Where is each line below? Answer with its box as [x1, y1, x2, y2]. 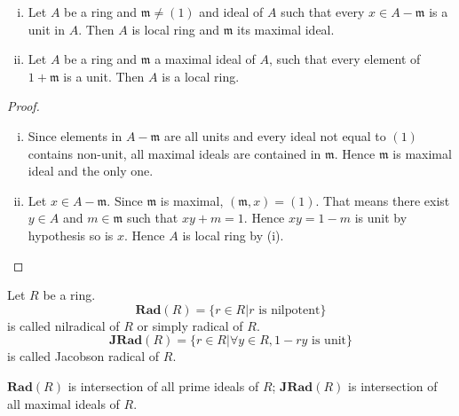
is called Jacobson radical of [7, 347, 160, 365]
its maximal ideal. [237, 20, 335, 38]
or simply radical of [137, 316, 243, 334]
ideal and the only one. [28, 161, 154, 180]
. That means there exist [315, 191, 450, 209]
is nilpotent [258, 303, 321, 317]
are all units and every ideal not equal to [163, 126, 386, 145]
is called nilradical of [7, 316, 120, 334]
